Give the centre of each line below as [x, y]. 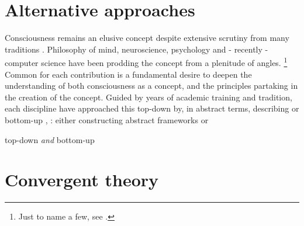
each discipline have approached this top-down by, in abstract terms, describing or [152, 108]
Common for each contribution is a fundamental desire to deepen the [128, 74]
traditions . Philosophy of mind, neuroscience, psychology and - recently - [137, 49]
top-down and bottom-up [50, 139]
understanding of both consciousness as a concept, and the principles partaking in [151, 86]
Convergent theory [82, 180]
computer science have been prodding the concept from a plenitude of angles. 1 [146, 62]
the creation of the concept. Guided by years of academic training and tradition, [148, 97]
